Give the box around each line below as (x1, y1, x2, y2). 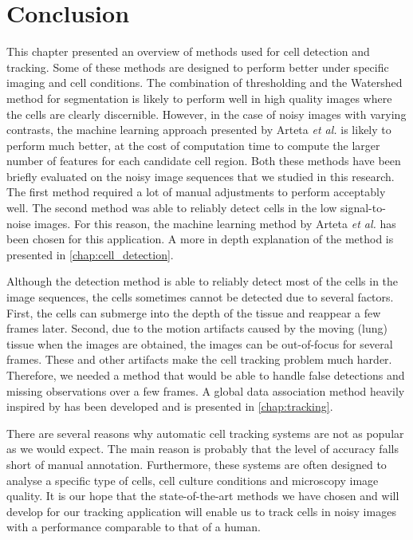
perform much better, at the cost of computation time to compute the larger (6, 136, 380, 153)
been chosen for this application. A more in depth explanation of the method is (6, 231, 394, 247)
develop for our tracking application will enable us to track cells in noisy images (6, 503, 396, 519)
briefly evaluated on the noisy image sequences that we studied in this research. (6, 168, 395, 184)
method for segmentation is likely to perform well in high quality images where (6, 89, 392, 106)
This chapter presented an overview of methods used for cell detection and (6, 43, 370, 60)
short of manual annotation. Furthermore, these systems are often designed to (6, 455, 387, 472)
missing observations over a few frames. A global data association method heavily (6, 382, 405, 399)
